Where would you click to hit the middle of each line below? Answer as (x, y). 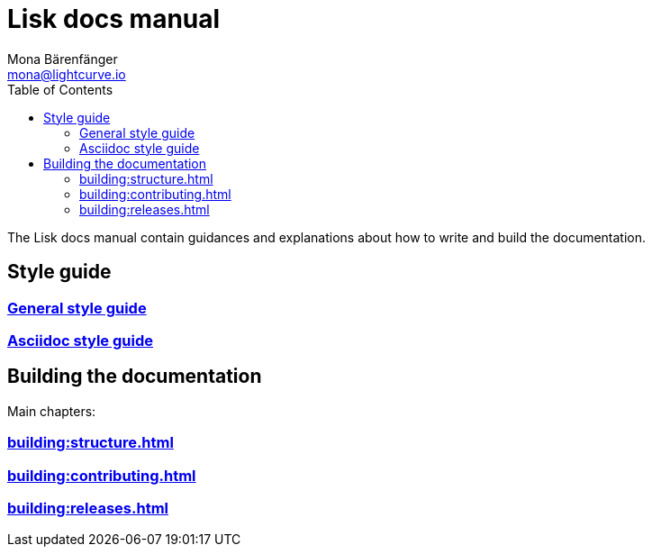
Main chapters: (52, 411)
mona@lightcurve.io (67, 74)
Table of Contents (60, 89)
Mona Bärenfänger (63, 59)
